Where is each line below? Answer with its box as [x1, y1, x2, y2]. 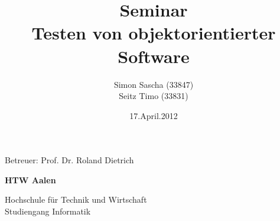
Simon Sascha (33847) [113, 78, 194, 90]
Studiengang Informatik [5, 205, 91, 217]
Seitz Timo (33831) [119, 90, 188, 102]
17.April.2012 [129, 109, 178, 121]
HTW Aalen [5, 173, 56, 186]
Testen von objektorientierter [31, 21, 276, 45]
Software [118, 44, 190, 68]
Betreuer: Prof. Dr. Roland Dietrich [5, 154, 134, 166]
